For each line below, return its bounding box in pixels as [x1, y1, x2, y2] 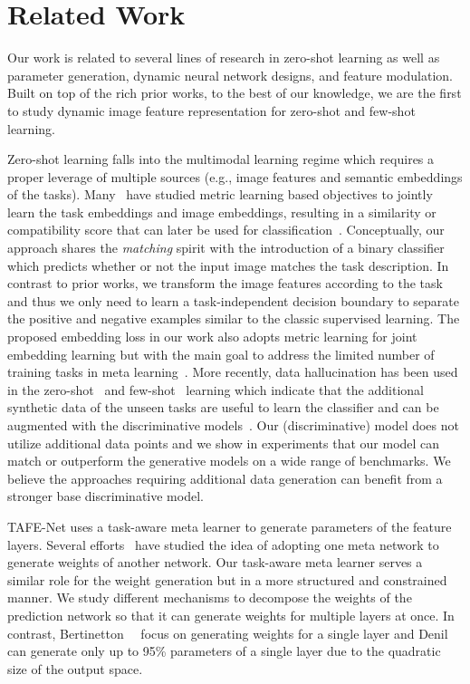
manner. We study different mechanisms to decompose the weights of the [7, 588, 412, 607]
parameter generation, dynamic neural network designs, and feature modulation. [7, 65, 453, 84]
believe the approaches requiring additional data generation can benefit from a [7, 468, 443, 487]
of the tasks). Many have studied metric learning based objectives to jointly [7, 185, 433, 204]
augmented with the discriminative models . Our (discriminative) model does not [7, 416, 459, 434]
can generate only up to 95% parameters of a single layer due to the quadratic [7, 641, 441, 660]
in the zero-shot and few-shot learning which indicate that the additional [7, 380, 424, 399]
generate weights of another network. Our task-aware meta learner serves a [7, 553, 423, 572]
